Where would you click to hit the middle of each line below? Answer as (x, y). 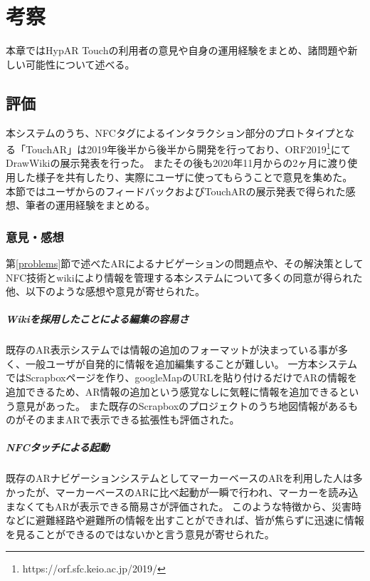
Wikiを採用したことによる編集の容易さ (97, 319)
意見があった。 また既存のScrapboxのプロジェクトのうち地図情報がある (182, 405)
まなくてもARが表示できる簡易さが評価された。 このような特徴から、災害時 (184, 506)
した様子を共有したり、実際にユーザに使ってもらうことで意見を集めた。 (184, 176)
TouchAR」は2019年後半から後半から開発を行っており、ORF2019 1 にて (188, 148)
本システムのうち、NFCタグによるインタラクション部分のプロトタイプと (175, 132)
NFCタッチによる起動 (58, 447)
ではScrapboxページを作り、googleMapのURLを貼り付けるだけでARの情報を (182, 377)
